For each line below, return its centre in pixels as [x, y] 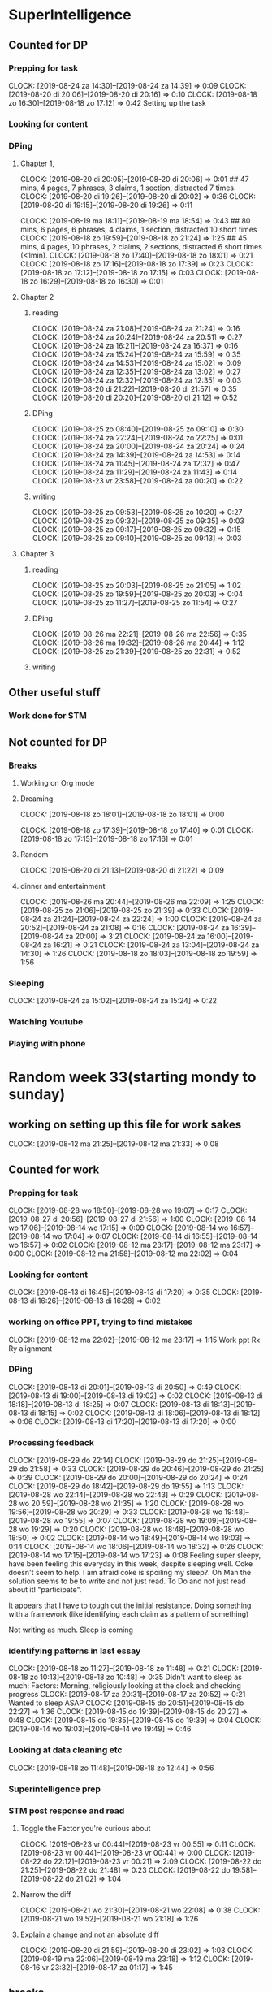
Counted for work [54, 1169]
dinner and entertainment [63, 886]
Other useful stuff [54, 693]
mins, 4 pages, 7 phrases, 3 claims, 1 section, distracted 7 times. [128, 188]
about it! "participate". [45, 1590]
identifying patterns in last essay [75, 1651]
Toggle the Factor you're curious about [85, 1828]
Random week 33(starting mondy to [132, 1077]
